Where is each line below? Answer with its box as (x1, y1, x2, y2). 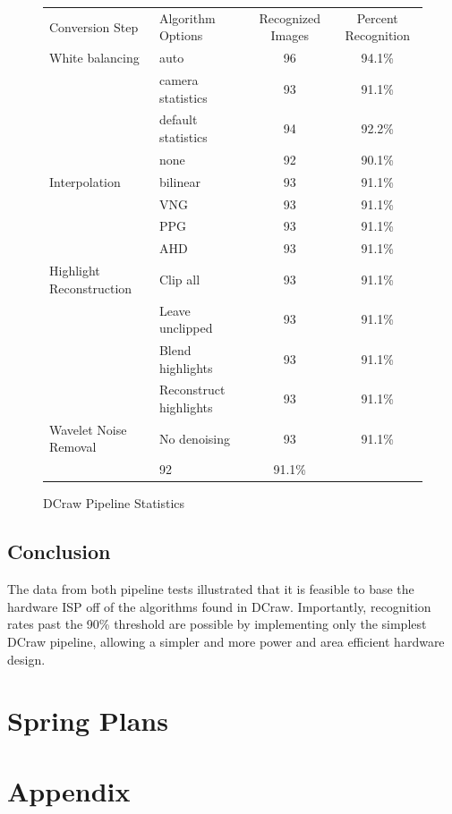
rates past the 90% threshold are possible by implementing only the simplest (7, 615, 427, 633)
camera (158, 71, 199, 89)
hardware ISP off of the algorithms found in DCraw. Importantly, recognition (7, 597, 431, 615)
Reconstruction (49, 278, 132, 297)
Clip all (158, 269, 200, 288)
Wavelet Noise (49, 420, 127, 438)
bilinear (158, 172, 200, 191)
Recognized (259, 8, 321, 27)
